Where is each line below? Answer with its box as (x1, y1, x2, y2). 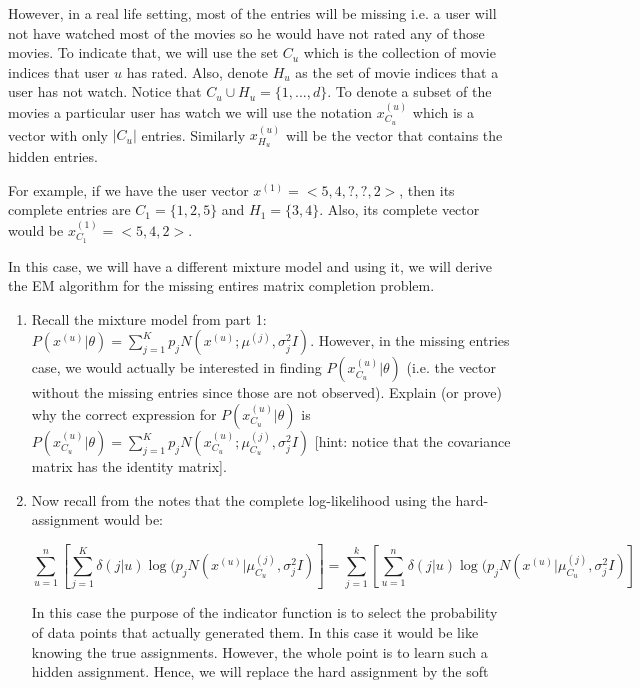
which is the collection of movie (303, 42, 496, 63)
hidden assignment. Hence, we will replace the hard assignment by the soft (31, 661, 489, 682)
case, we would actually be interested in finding (31, 357, 322, 378)
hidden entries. (8, 146, 98, 167)
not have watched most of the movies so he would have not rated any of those (8, 22, 485, 43)
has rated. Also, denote (126, 61, 269, 82)
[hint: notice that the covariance (314, 431, 511, 452)
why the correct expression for (31, 404, 217, 425)
